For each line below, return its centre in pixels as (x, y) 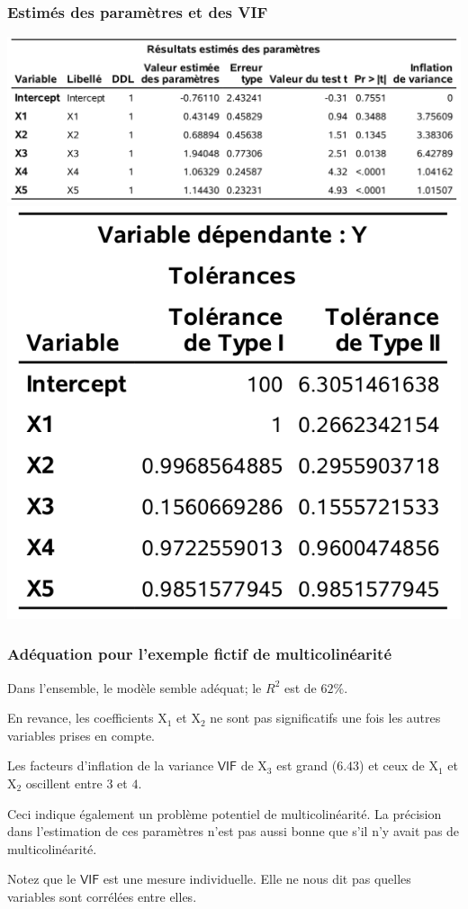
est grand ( (307, 765)
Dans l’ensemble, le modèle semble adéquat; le (135, 687)
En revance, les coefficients (81, 718)
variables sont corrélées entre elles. (102, 896)
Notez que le (42, 879)
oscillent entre (64, 783)
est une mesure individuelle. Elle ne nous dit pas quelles (257, 879)
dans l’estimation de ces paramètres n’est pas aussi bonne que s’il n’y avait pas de (234, 831)
